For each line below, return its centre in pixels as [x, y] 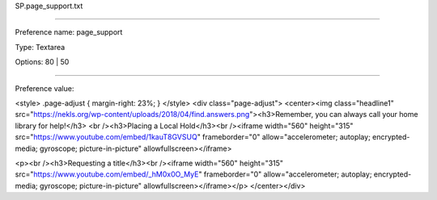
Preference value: [45, 88]
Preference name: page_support [69, 32]
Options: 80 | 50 [42, 62]
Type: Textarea [40, 47]
